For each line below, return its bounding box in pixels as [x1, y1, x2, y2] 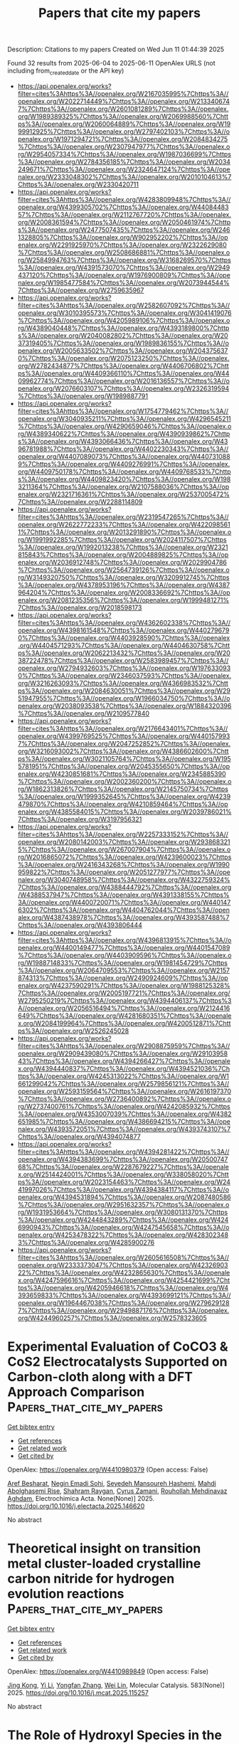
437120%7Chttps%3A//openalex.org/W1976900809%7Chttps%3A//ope [17, 270, 231, 279]
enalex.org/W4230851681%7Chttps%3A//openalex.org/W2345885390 [17, 770, 226, 778]
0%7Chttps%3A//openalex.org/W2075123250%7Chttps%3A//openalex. [17, 353, 230, 362]
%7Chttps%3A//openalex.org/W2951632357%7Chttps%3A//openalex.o [17, 1200, 230, 1208]
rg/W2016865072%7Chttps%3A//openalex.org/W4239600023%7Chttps [17, 852, 232, 861]
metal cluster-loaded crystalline [7, 1556, 201, 1572]
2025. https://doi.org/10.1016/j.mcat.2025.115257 [7, 1688, 149, 1697]
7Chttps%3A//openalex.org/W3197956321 [17, 814, 142, 823]
